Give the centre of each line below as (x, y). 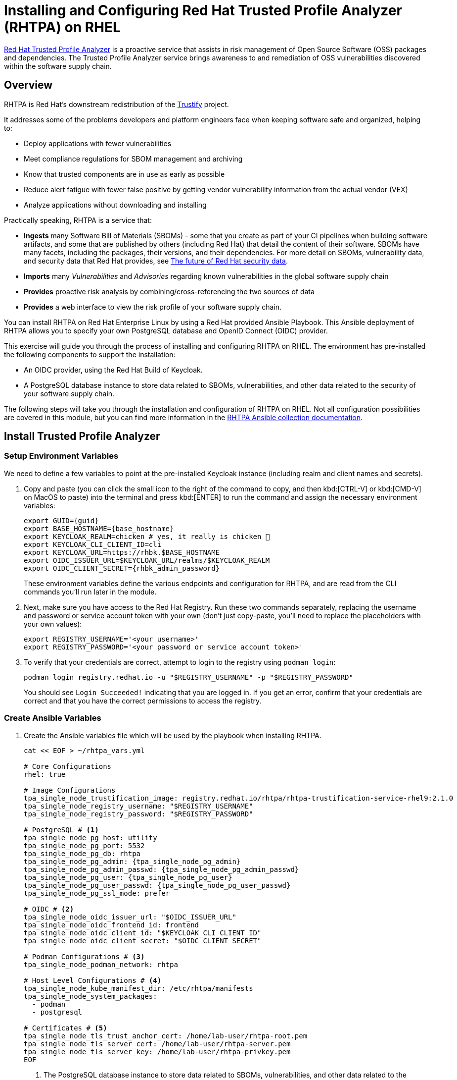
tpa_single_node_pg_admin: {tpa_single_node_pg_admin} (132, 861)
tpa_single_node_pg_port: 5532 (84, 845)
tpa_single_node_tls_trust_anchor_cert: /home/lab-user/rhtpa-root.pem (166, 1036)
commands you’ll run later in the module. (90, 592)
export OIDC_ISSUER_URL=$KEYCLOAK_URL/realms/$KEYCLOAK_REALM (147, 560)
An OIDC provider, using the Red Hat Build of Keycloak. (113, 370)
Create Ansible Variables (53, 718)
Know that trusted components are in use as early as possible (124, 174)
